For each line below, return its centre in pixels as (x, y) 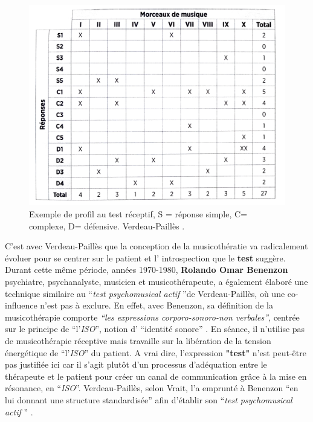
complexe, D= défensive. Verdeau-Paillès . (107, 225)
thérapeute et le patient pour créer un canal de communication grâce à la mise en (156, 376)
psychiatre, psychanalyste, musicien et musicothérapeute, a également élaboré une (156, 282)
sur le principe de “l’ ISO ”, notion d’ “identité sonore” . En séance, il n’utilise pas (155, 329)
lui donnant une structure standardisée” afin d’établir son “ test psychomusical (149, 399)
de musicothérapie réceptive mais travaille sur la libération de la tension (138, 341)
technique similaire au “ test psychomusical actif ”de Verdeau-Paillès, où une (145, 293)
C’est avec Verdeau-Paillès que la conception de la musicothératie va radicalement (156, 246)
